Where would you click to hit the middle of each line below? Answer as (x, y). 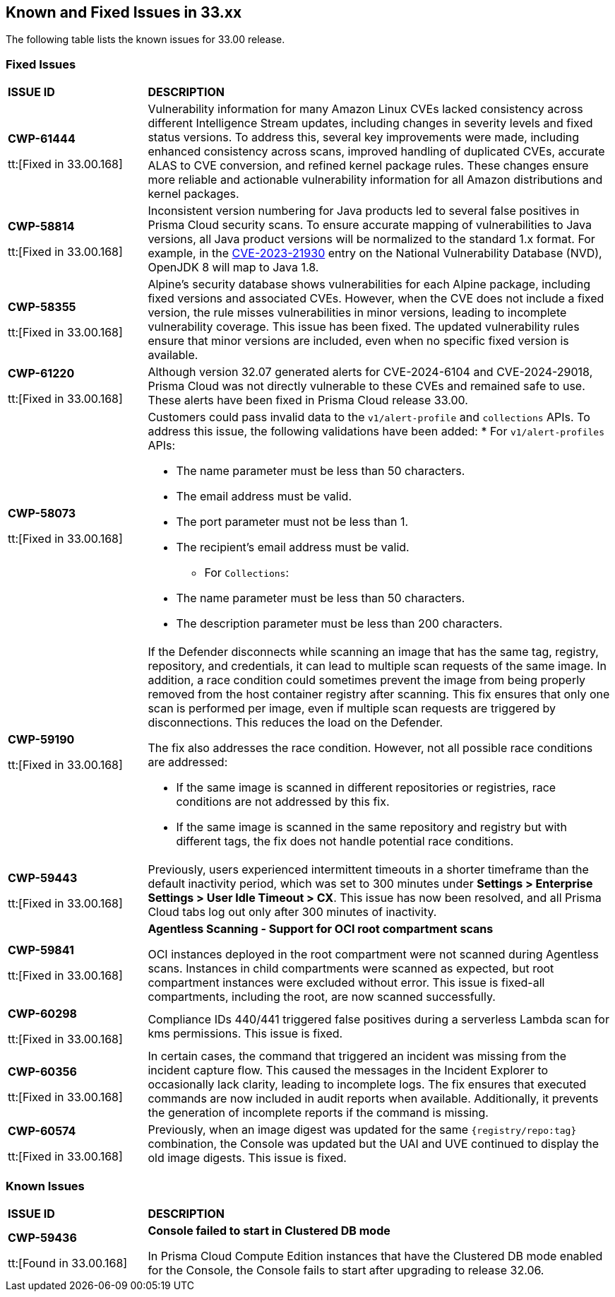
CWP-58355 (42, 307)
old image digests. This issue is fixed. (247, 1158)
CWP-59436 (42, 1237)
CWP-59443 (43, 878)
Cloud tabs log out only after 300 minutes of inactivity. (292, 912)
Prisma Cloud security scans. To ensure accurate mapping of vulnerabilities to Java (370, 225)
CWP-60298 (43, 1014)
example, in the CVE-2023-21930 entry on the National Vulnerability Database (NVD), (375, 253)
